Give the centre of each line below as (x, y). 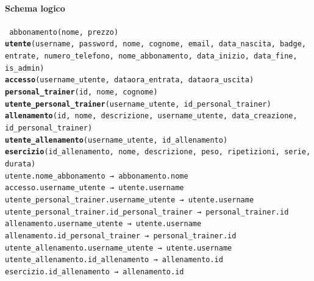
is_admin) (25, 68)
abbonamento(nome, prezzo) (64, 32)
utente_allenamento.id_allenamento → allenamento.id (114, 260)
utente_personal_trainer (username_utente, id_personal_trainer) (138, 104)
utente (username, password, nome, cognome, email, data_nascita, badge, (155, 44)
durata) (20, 164)
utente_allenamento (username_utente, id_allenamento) (116, 140)
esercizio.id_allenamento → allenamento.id (95, 272)
